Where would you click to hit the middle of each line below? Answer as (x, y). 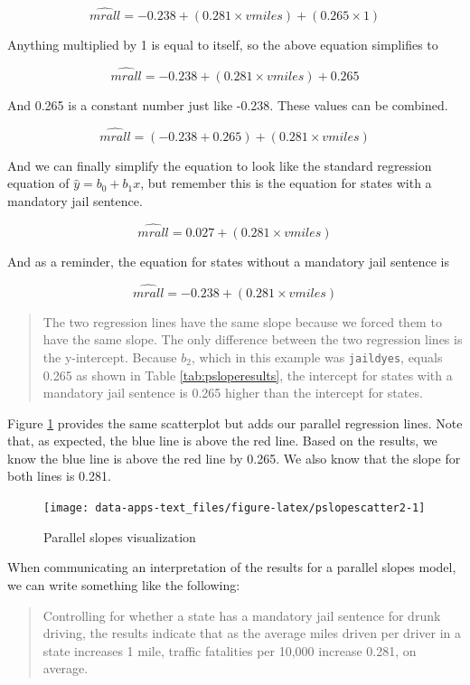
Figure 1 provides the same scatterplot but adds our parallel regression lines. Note (235, 422)
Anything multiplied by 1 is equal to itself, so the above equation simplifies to (223, 45)
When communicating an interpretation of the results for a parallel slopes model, (232, 567)
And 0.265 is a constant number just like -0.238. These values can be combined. (228, 105)
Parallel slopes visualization (120, 536)
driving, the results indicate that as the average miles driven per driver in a (252, 633)
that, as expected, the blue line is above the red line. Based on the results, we (222, 441)
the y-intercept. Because (110, 357)
